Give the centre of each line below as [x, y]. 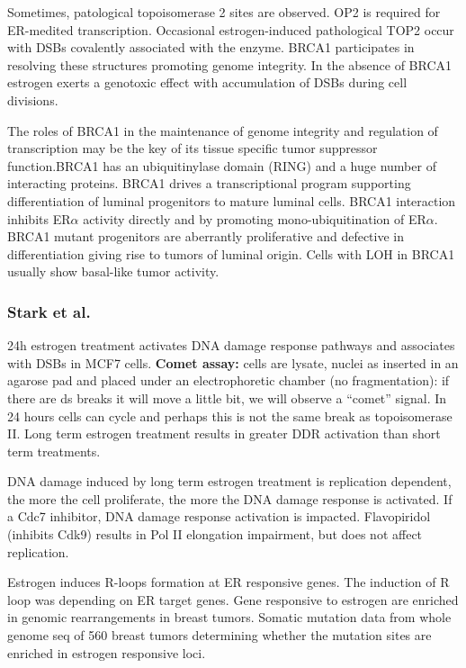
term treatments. [54, 451]
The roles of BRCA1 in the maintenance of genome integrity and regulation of [223, 130]
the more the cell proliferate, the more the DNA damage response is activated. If [230, 498]
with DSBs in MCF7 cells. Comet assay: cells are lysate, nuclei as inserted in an [233, 362]
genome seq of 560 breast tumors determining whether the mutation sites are [220, 635]
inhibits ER [39, 218]
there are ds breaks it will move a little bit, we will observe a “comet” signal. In [227, 397]
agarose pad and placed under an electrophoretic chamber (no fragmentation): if [229, 380]
